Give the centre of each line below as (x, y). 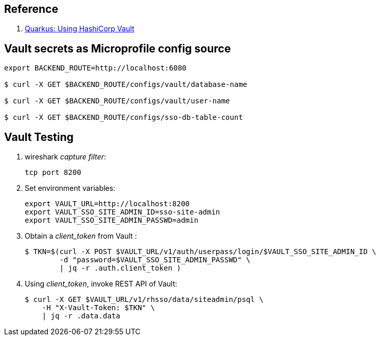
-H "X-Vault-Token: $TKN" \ (98, 308)
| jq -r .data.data (81, 316)
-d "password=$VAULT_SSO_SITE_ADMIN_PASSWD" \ (155, 260)
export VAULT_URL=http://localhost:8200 (107, 204)
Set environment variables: (70, 188)
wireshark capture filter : (65, 157)
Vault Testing (39, 137)
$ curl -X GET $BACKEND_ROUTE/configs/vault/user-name (117, 101)
